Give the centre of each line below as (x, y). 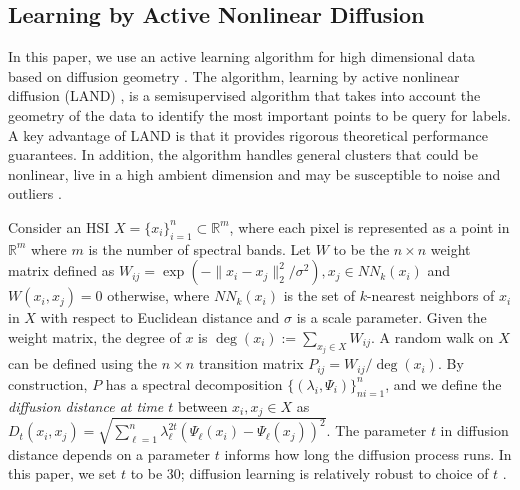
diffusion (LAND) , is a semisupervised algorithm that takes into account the (244, 95)
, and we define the (443, 383)
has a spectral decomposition (194, 383)
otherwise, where (158, 295)
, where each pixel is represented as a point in (369, 226)
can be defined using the (83, 363)
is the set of (319, 295)
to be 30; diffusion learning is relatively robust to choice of (309, 473)
